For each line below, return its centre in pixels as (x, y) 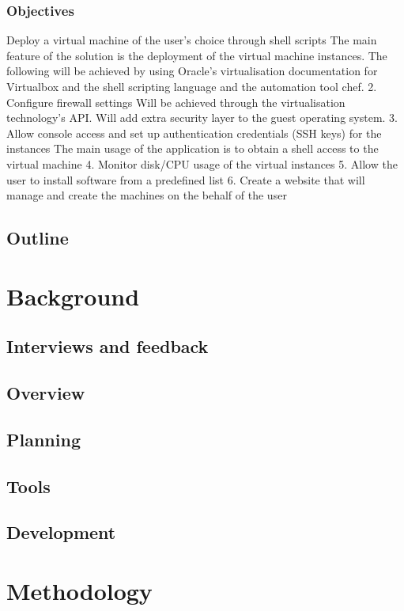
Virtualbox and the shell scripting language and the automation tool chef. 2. (192, 86)
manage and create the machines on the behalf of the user (147, 195)
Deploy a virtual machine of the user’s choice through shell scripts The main (192, 40)
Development (61, 532)
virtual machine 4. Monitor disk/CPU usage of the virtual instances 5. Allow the (202, 163)
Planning (43, 439)
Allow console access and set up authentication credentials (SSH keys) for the (194, 133)
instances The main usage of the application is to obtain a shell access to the (193, 148)
